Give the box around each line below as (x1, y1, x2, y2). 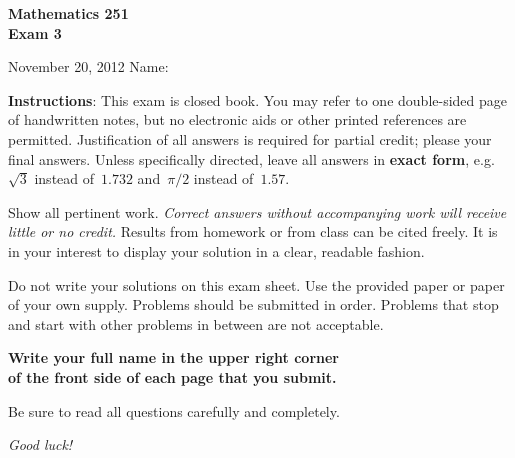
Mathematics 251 (8, 3, 129, 23)
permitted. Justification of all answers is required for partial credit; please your (8, 128, 492, 149)
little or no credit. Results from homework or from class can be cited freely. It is (8, 221, 498, 242)
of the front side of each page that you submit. (8, 366, 337, 387)
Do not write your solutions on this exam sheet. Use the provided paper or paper (8, 274, 505, 295)
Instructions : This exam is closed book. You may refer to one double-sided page (8, 89, 508, 110)
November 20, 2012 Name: (8, 56, 169, 77)
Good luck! (8, 434, 73, 455)
